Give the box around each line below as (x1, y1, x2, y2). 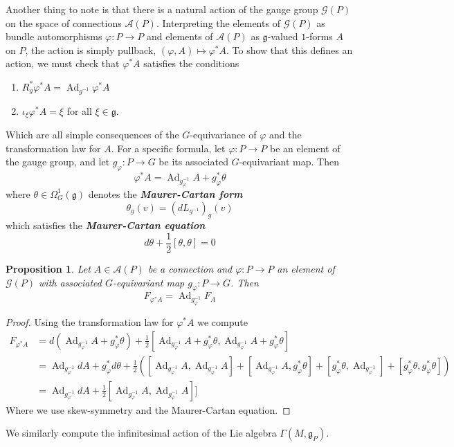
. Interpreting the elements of (156, 15, 280, 30)
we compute (197, 315, 248, 329)
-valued (267, 29, 298, 44)
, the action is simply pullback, (25, 42, 156, 57)
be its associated (158, 154, 228, 169)
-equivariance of (190, 127, 257, 142)
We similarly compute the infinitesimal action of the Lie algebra (6, 426, 277, 440)
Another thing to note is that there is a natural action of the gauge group (6, 2, 318, 16)
